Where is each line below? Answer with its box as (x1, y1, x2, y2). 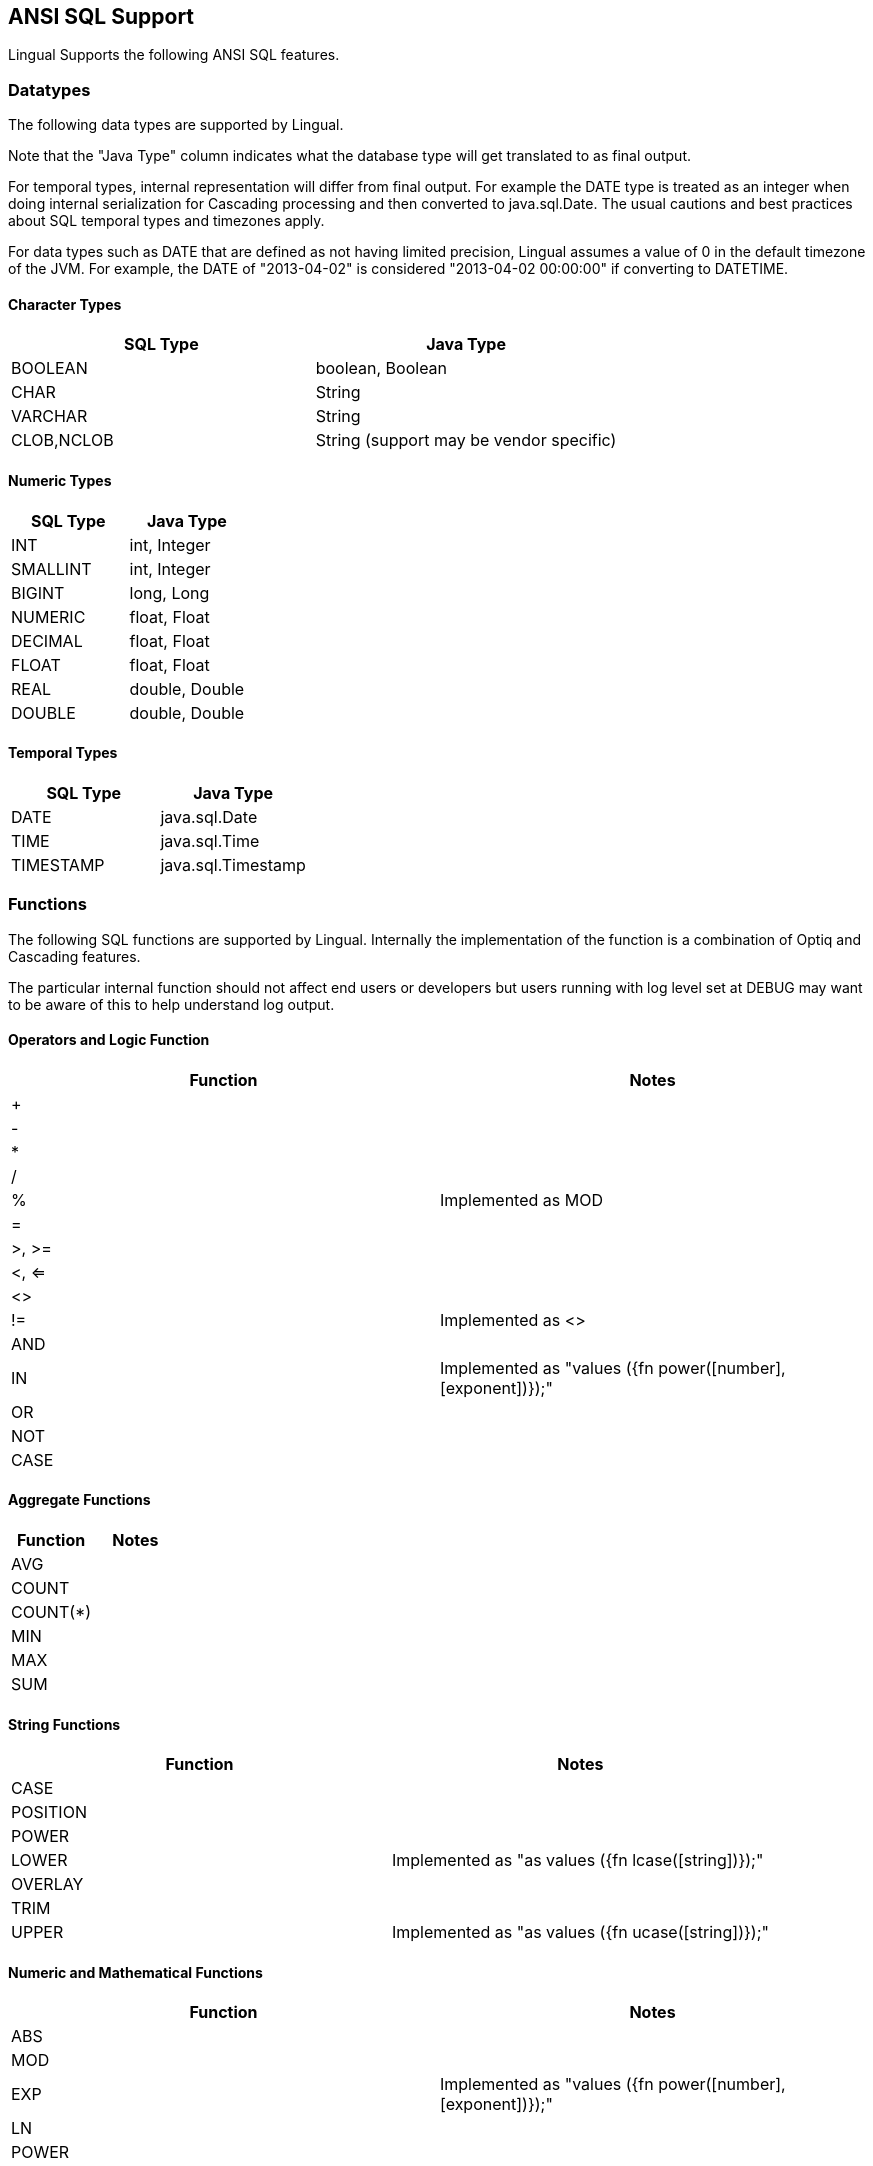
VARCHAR (11, 406, 88, 427)
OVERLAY (11, 1874, 84, 1895)
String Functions (8, 1715, 121, 1733)
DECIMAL (11, 630, 83, 651)
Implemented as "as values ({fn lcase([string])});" (391, 1850, 764, 1871)
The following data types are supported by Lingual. (8, 116, 344, 134)
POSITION (11, 1802, 87, 1823)
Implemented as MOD (440, 1189, 603, 1210)
